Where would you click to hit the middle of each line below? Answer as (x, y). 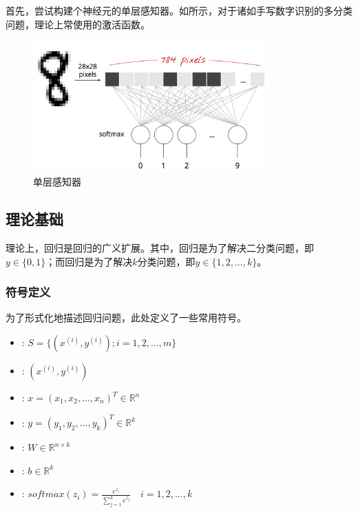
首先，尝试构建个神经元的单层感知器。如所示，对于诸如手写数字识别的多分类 (179, 10)
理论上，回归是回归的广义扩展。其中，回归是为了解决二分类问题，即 (160, 248)
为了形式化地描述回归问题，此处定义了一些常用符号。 (126, 318)
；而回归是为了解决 (89, 261)
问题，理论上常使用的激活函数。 (78, 24)
